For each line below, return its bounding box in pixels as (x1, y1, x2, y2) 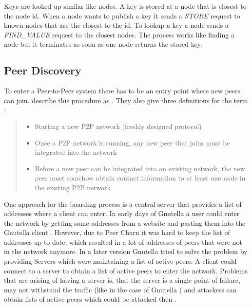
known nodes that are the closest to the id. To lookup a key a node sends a (4, 20, 229, 30)
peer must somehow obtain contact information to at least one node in (35, 173, 246, 183)
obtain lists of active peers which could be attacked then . (4, 294, 176, 304)
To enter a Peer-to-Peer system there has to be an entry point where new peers (4, 86, 241, 96)
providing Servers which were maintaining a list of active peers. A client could (4, 256, 237, 266)
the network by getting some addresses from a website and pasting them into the (4, 217, 246, 228)
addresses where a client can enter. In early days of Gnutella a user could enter (4, 208, 240, 218)
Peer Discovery (4, 63, 81, 78)
